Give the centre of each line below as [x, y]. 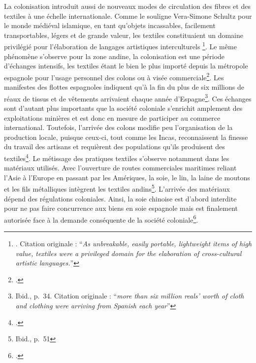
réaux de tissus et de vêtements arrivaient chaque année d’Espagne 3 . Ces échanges [128, 98]
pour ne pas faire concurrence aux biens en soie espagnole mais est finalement [121, 208]
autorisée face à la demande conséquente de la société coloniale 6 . [101, 219]
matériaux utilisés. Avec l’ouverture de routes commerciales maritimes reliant [120, 168]
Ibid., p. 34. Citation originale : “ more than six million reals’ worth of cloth [130, 296]
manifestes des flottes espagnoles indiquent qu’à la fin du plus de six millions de [124, 87]
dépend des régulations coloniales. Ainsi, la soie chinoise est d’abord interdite [120, 198]
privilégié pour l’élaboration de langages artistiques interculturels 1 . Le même [120, 46]
